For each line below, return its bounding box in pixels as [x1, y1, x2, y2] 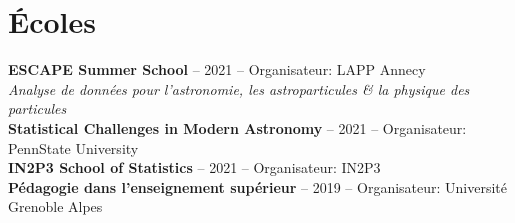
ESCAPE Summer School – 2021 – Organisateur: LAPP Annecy [8, 59, 426, 80]
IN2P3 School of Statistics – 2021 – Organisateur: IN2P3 [8, 157, 381, 178]
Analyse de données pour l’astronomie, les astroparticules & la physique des [8, 78, 470, 99]
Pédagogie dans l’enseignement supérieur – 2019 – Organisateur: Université [8, 176, 508, 197]
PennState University [8, 137, 139, 158]
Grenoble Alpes [8, 196, 103, 217]
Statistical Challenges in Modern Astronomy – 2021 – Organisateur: [8, 117, 467, 138]
